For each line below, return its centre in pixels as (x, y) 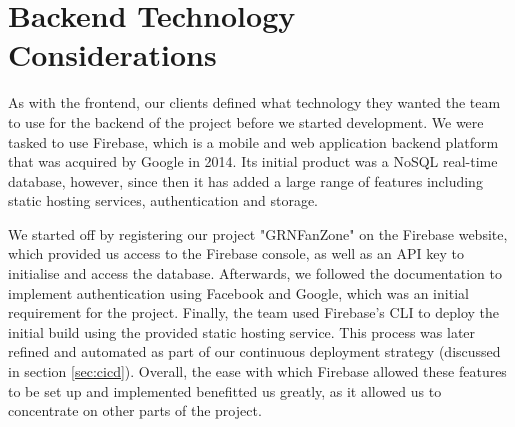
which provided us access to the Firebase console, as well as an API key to (236, 253)
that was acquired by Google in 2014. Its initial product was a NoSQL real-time (253, 161)
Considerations (112, 54)
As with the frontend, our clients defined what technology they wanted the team (254, 102)
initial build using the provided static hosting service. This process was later (242, 331)
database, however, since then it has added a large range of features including (245, 180)
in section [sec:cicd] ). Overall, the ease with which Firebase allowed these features (257, 371)
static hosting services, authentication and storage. (163, 200)
